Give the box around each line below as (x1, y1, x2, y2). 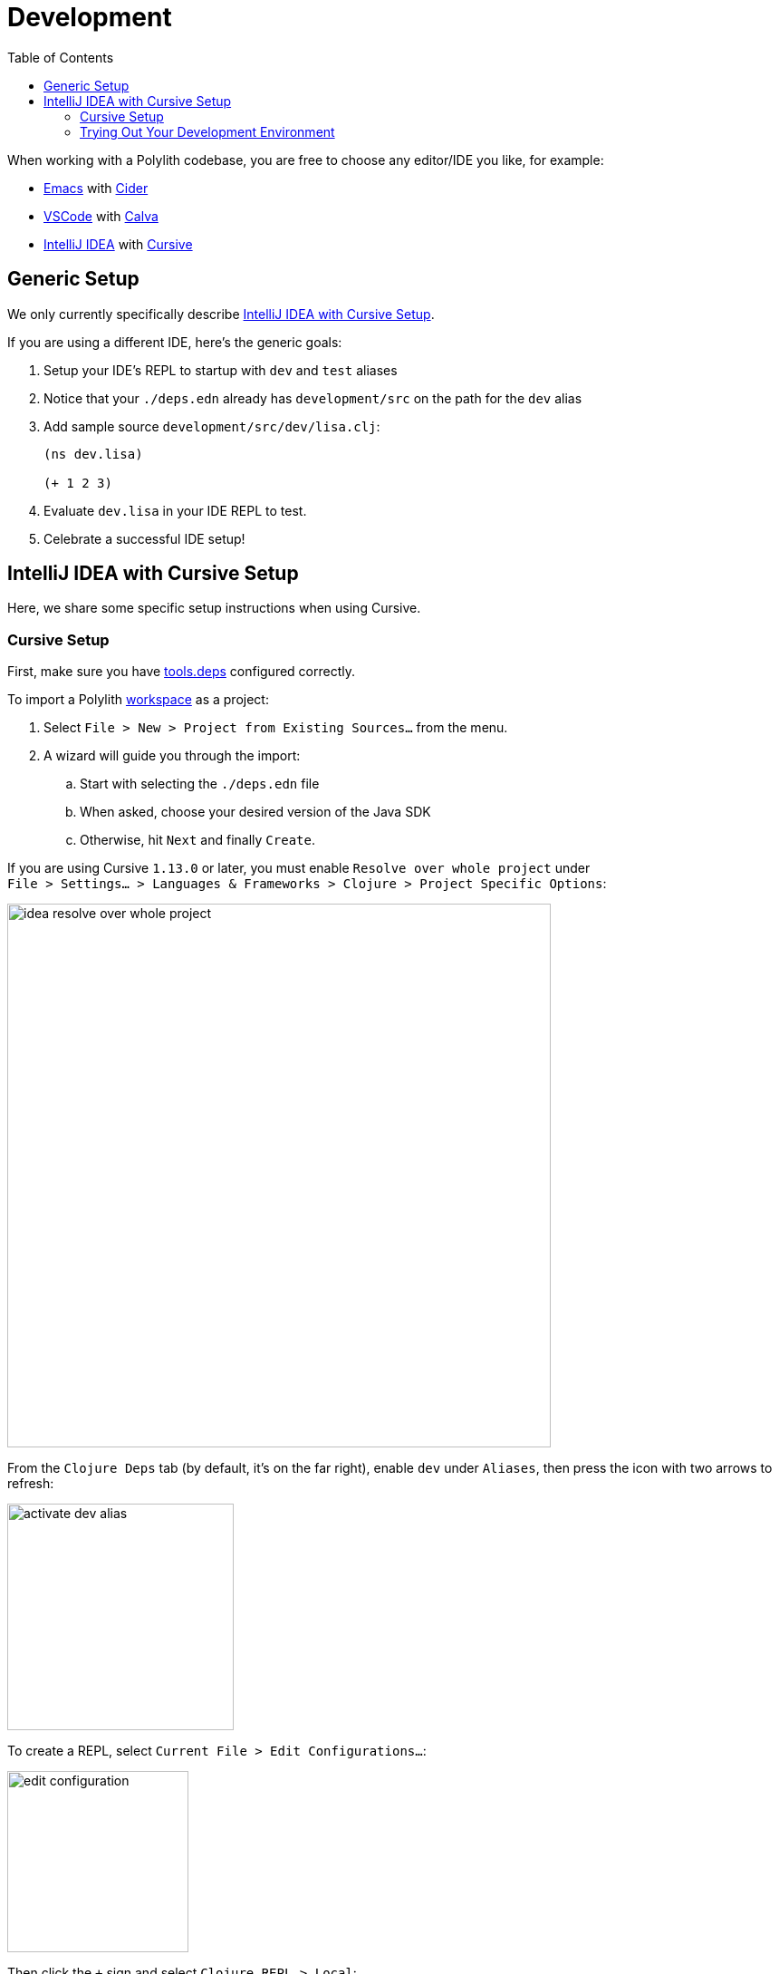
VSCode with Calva (43, 208, 159, 224)
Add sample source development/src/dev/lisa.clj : (43, 418, 380, 434)
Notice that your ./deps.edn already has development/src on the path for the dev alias (43, 390, 582, 406)
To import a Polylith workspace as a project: (7, 692, 269, 708)
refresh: (7, 1476, 54, 1492)
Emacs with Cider (43, 179, 149, 196)
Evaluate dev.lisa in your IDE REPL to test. (43, 502, 307, 518)
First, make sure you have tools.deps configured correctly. (7, 663, 356, 680)
